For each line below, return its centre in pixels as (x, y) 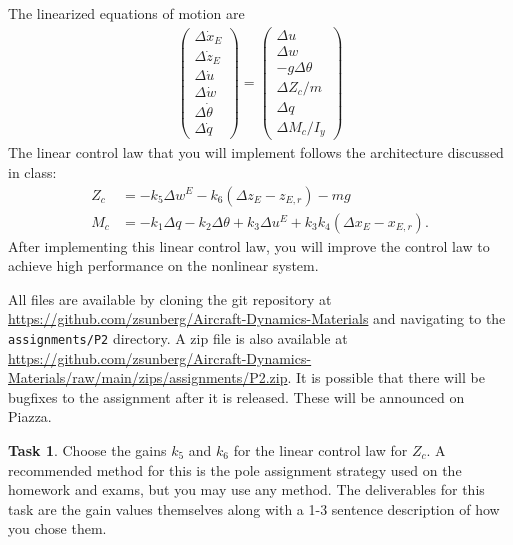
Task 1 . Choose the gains (87, 450)
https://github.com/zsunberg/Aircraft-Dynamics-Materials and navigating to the (257, 318)
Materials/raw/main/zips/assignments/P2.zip (148, 377)
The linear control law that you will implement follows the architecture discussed (256, 152)
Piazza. (30, 416)
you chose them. (57, 528)
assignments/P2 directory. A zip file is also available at (178, 337)
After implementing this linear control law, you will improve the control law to (249, 245)
